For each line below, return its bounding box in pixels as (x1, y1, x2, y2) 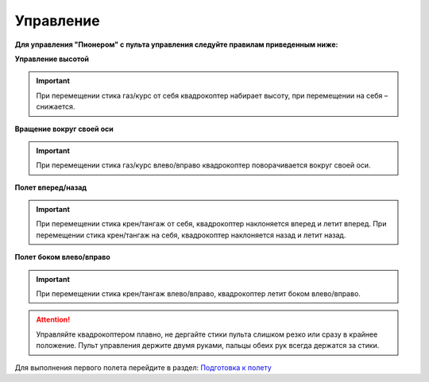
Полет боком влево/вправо (14, 253, 110, 262)
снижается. (36, 102, 75, 111)
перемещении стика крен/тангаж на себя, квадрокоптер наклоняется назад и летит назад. (36, 230, 346, 240)
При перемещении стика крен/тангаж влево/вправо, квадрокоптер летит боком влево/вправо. (36, 289, 361, 299)
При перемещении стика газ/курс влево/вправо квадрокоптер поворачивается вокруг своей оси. (36, 160, 371, 170)
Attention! (36, 314, 71, 325)
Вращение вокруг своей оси (14, 124, 114, 133)
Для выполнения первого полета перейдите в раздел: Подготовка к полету (14, 362, 272, 372)
